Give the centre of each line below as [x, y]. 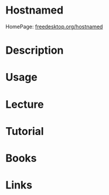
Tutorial [25, 131]
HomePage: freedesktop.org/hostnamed [54, 27]
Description [35, 50]
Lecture [25, 104]
